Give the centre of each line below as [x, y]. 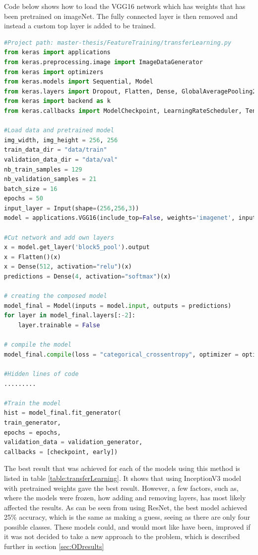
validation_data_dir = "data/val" [61, 159]
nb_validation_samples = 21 [50, 179]
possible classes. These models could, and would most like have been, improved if [127, 526]
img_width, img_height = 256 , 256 [61, 140]
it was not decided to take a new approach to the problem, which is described [122, 536]
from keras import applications [57, 52]
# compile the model [38, 345]
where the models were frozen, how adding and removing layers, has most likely [125, 498]
